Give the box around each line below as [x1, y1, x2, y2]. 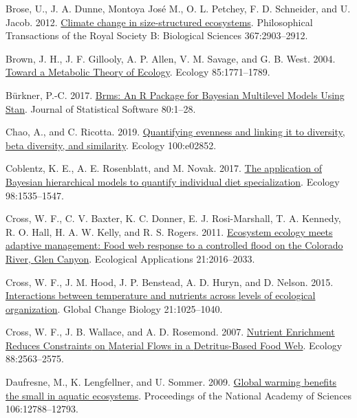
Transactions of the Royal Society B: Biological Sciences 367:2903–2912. [6, 28, 308, 43]
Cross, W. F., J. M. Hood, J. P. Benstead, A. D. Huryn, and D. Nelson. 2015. [6, 274, 334, 289]
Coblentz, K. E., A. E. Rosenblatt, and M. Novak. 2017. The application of [6, 161, 322, 175]
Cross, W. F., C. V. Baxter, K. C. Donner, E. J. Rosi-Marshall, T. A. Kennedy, [6, 211, 341, 225]
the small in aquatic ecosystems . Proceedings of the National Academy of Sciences [6, 388, 352, 402]
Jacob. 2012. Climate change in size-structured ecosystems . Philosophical [6, 14, 313, 29]
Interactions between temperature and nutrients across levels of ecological [6, 288, 316, 302]
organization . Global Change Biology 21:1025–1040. [6, 301, 223, 316]
